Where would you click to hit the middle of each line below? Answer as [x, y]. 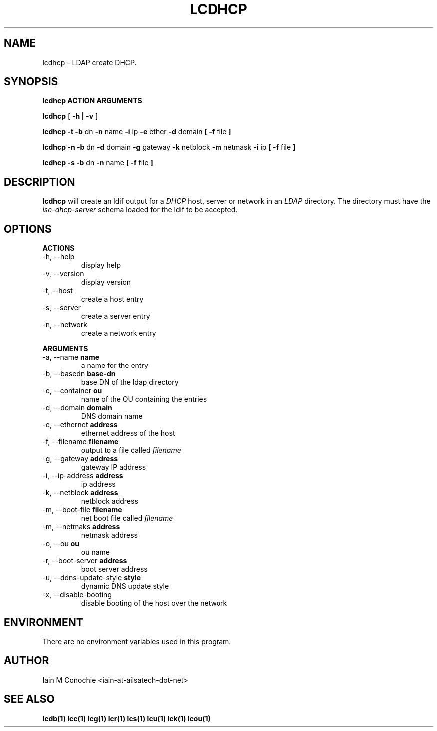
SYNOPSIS [31, 82]
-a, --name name [71, 357]
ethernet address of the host [128, 433]
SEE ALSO [29, 699]
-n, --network [65, 325]
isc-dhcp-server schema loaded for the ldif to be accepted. [140, 210]
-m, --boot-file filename [82, 510]
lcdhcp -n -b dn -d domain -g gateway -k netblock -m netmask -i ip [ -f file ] [169, 147]
